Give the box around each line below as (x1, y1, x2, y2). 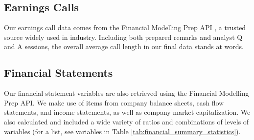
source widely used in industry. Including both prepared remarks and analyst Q (4, 32, 243, 42)
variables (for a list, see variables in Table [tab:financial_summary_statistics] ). (4, 126, 241, 136)
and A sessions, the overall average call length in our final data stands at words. (4, 41, 244, 52)
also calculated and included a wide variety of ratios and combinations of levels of (4, 116, 249, 126)
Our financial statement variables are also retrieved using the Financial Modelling (4, 88, 249, 98)
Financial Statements (4, 65, 113, 80)
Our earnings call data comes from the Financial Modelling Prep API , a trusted (4, 22, 246, 33)
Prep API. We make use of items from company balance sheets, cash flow (4, 97, 224, 107)
